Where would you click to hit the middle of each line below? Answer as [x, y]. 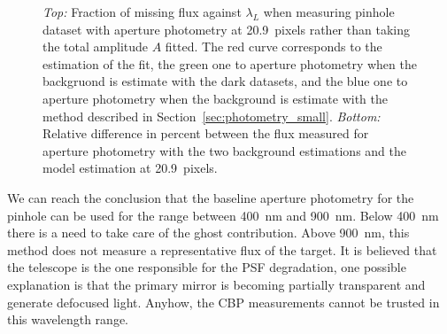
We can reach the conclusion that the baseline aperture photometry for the [211, 197]
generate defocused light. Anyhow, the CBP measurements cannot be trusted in [223, 302]
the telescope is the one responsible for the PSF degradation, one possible [207, 267]
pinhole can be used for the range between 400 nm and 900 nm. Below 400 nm [223, 215]
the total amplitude [96, 47]
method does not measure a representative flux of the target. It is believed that [222, 249]
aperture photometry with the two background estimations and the [224, 150]
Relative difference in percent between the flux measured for [206, 133]
